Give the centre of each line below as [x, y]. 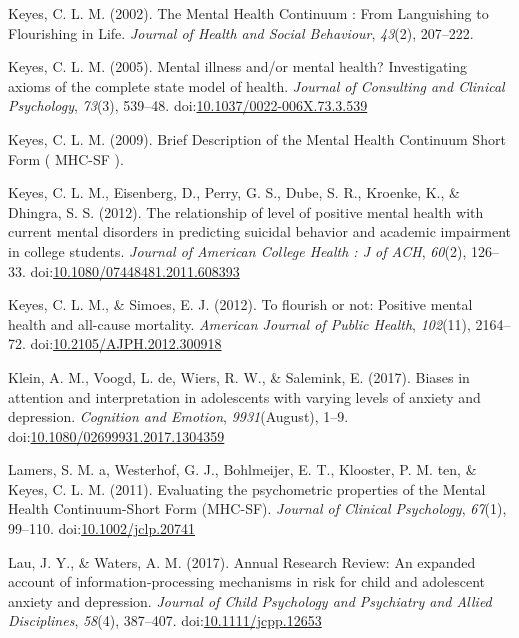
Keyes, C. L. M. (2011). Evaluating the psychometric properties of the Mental [247, 488]
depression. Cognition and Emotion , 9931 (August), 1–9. [178, 416]
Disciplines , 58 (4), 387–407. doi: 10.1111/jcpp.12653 [165, 620]
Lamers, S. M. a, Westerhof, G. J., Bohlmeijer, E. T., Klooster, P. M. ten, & [242, 469]
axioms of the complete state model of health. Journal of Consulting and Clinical [256, 85]
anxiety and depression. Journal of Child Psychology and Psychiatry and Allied [250, 600]
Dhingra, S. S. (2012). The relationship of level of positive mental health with [246, 211]
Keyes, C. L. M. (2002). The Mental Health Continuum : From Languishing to [248, 13]
